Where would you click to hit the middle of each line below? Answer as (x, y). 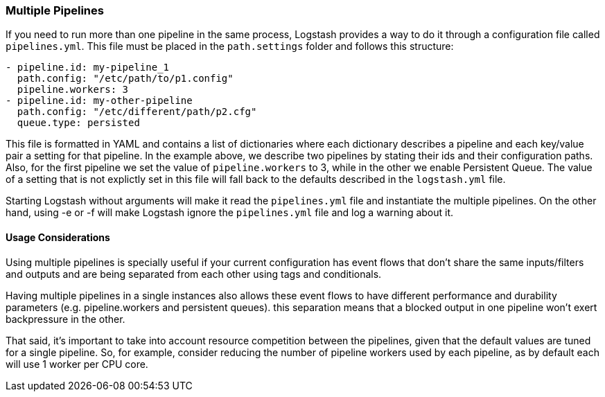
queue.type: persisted (78, 123)
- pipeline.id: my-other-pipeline (99, 101)
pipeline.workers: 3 (73, 90)
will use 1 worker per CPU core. (77, 364)
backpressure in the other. (65, 319)
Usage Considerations (58, 237)
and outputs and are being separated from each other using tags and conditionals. (194, 274)
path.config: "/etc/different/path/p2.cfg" (137, 112)
